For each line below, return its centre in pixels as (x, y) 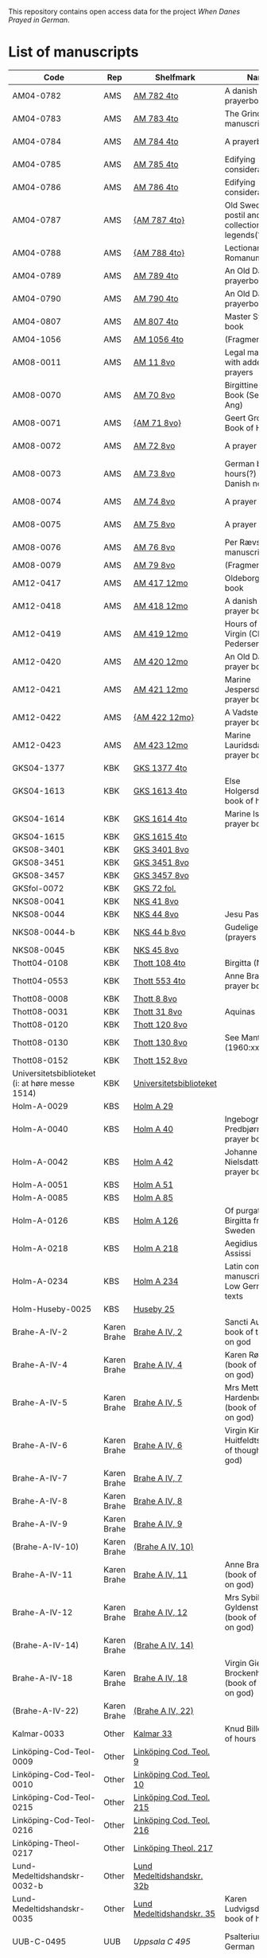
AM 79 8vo (155, 565)
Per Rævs (242, 542)
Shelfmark (175, 77)
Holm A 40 (153, 1129)
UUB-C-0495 (39, 1941)
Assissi (238, 1253)
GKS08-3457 (39, 875)
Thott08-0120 (41, 1024)
